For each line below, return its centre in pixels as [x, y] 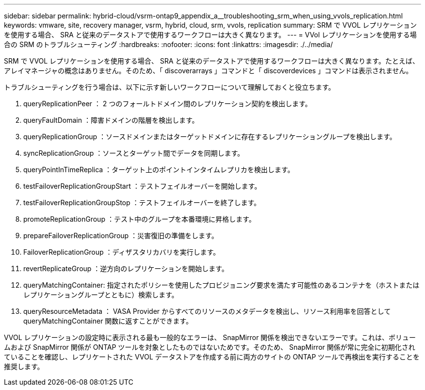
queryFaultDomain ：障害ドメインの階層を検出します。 [111, 120]
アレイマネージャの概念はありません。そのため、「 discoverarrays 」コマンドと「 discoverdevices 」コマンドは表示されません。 [208, 71]
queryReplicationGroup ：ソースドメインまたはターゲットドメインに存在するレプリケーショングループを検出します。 [210, 137]
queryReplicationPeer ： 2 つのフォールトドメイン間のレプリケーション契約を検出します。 [168, 104]
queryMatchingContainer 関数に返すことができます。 [108, 321]
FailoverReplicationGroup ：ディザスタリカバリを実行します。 [122, 252]
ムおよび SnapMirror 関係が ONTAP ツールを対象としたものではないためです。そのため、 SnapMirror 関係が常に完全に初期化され [210, 347]
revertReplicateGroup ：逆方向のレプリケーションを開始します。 [126, 268]
